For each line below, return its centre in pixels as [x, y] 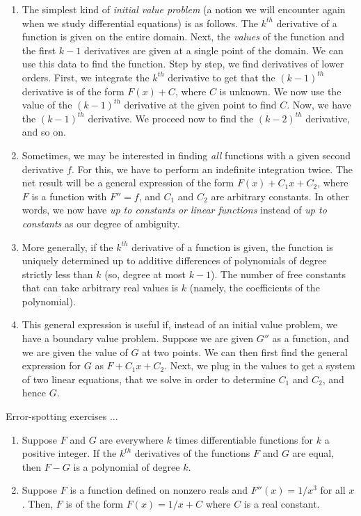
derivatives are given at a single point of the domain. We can [214, 50]
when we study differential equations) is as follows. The [140, 23]
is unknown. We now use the [280, 91]
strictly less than [57, 274]
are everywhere [131, 439]
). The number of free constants [278, 274]
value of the [47, 105]
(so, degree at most [145, 274]
